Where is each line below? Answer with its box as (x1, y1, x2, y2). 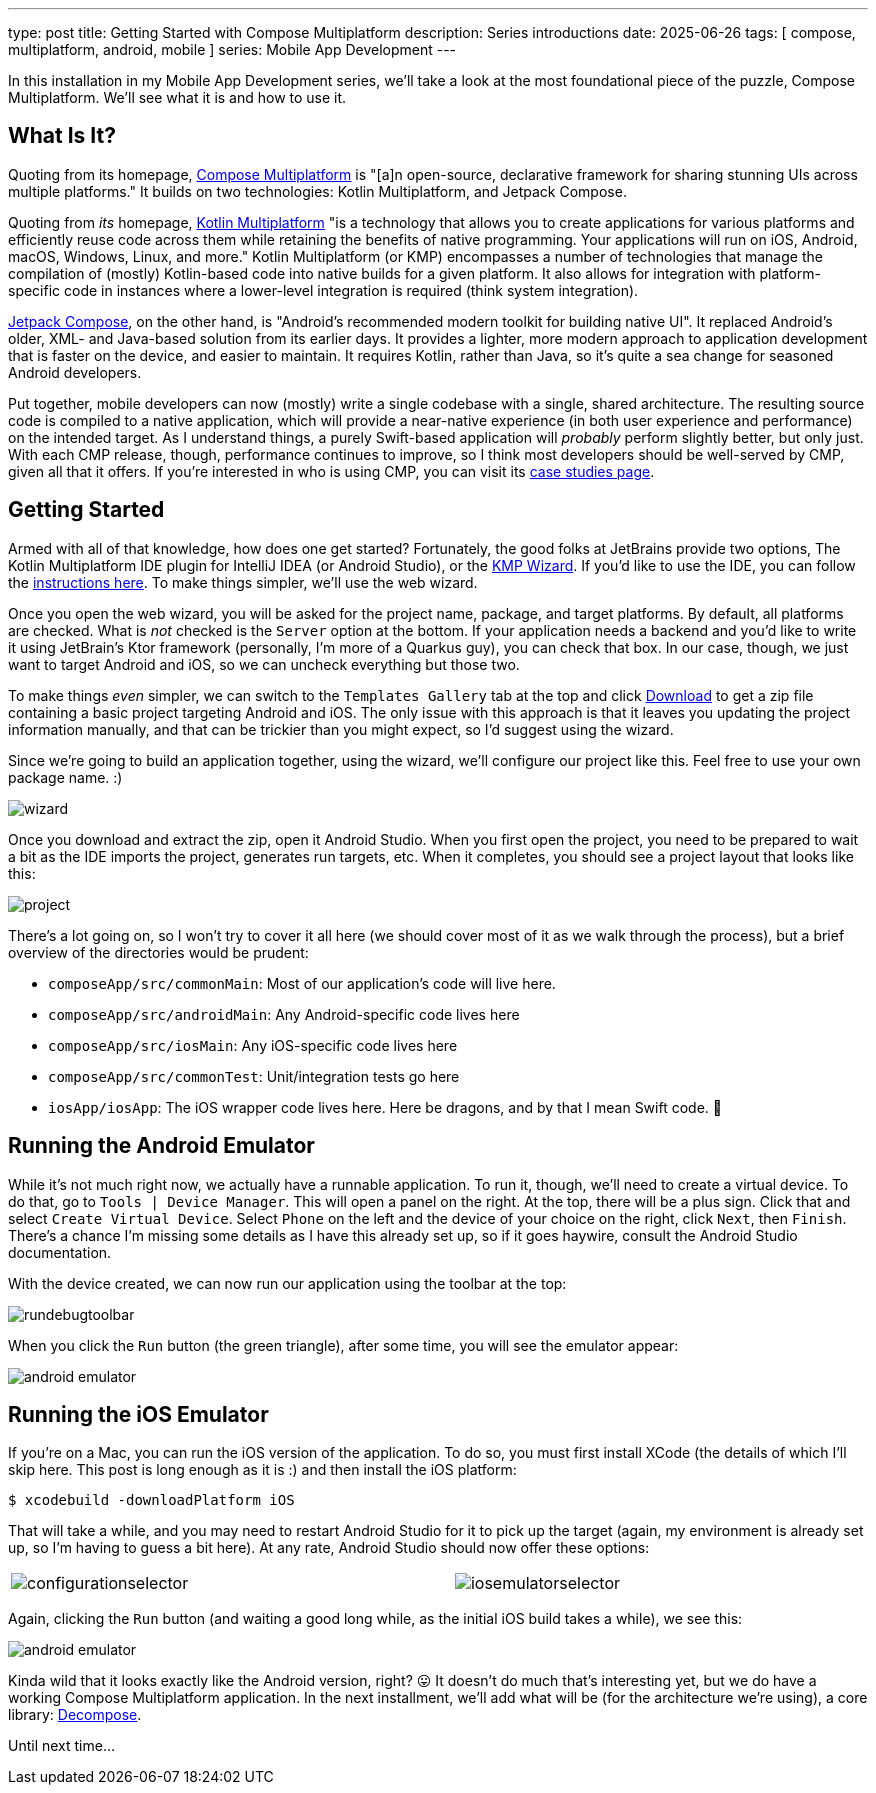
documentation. (8, 1243, 112, 1261)
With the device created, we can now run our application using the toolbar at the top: (8, 1274, 567, 1292)
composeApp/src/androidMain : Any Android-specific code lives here (48, 1005, 520, 1023)
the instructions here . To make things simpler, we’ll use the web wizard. (8, 573, 478, 591)
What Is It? (8, 123, 116, 149)
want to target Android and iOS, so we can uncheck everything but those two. (8, 655, 520, 673)
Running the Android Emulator (8, 1133, 315, 1159)
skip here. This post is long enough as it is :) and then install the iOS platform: (8, 1461, 517, 1479)
